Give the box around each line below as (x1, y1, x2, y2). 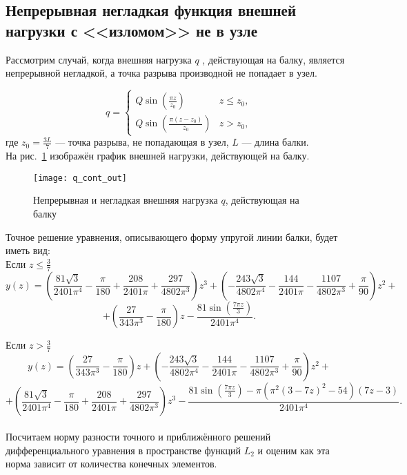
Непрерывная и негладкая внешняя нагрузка (33, 193, 218, 207)
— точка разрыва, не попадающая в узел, (55, 135, 229, 149)
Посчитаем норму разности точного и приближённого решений (6, 429, 271, 443)
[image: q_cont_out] (33, 173, 128, 183)
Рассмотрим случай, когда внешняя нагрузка (6, 52, 192, 66)
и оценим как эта (257, 443, 330, 457)
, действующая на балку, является (202, 52, 345, 66)
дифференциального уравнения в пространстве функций (6, 443, 241, 457)
